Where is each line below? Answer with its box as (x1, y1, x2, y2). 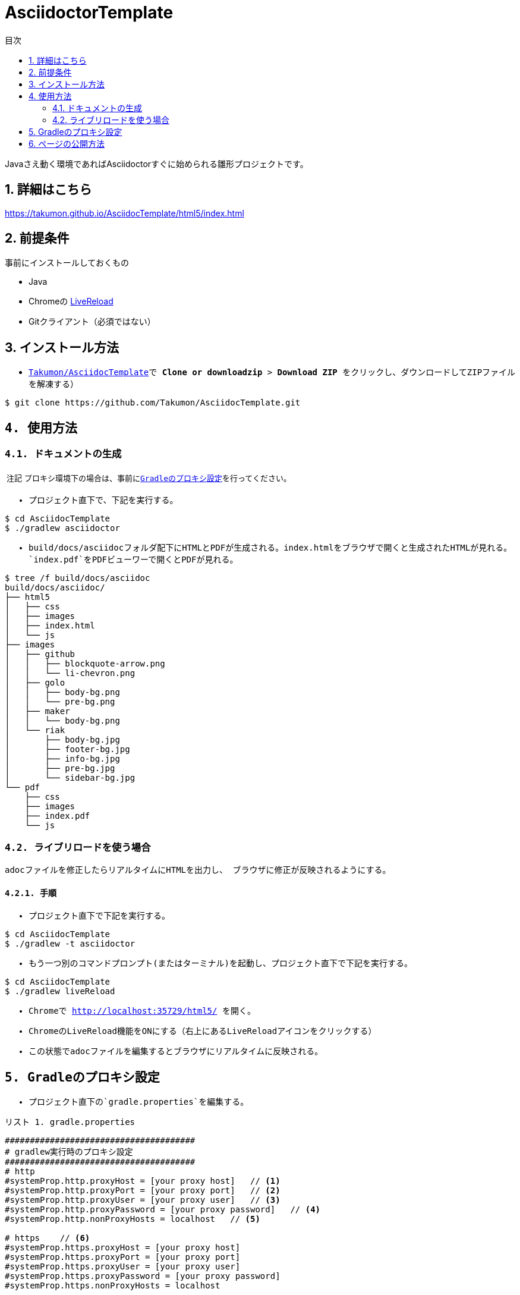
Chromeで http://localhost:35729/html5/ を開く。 (29, 1006, 256, 1016)
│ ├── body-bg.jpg (5, 734, 120, 744)
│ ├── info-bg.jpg (5, 753, 120, 763)
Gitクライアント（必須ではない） (29, 316, 156, 327)
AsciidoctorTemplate (5, 2, 174, 23)
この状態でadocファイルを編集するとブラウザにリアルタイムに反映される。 (29, 1046, 323, 1057)
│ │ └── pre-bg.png (5, 696, 115, 706)
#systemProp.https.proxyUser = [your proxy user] (5, 1262, 241, 1272)
